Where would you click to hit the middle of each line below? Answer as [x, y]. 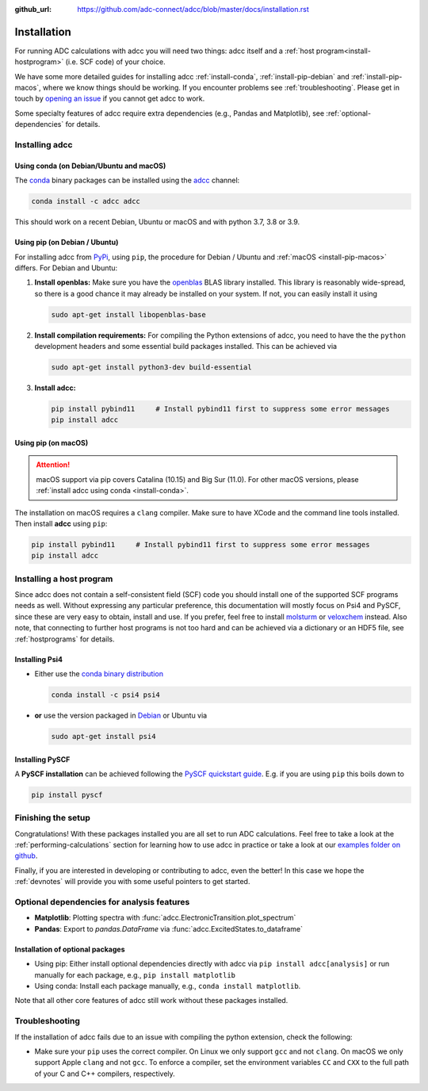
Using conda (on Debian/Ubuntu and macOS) [90, 166]
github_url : [33, 9]
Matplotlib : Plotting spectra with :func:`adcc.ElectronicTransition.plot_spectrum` [165, 918]
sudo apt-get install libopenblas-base [128, 314]
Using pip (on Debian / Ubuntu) [67, 243]
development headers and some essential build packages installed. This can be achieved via [185, 346]
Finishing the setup [53, 818]
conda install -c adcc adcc [86, 201]
